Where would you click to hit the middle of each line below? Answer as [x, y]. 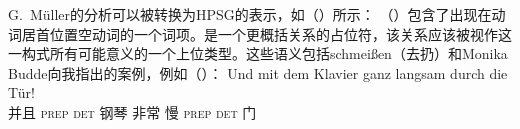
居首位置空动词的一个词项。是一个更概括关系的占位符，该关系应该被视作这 [266, 33]
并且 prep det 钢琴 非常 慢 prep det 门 [132, 111]
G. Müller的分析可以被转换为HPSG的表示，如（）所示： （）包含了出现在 [250, 14]
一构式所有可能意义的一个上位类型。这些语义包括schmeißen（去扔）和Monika [258, 53]
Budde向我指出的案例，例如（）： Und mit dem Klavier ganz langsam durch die [258, 72]
